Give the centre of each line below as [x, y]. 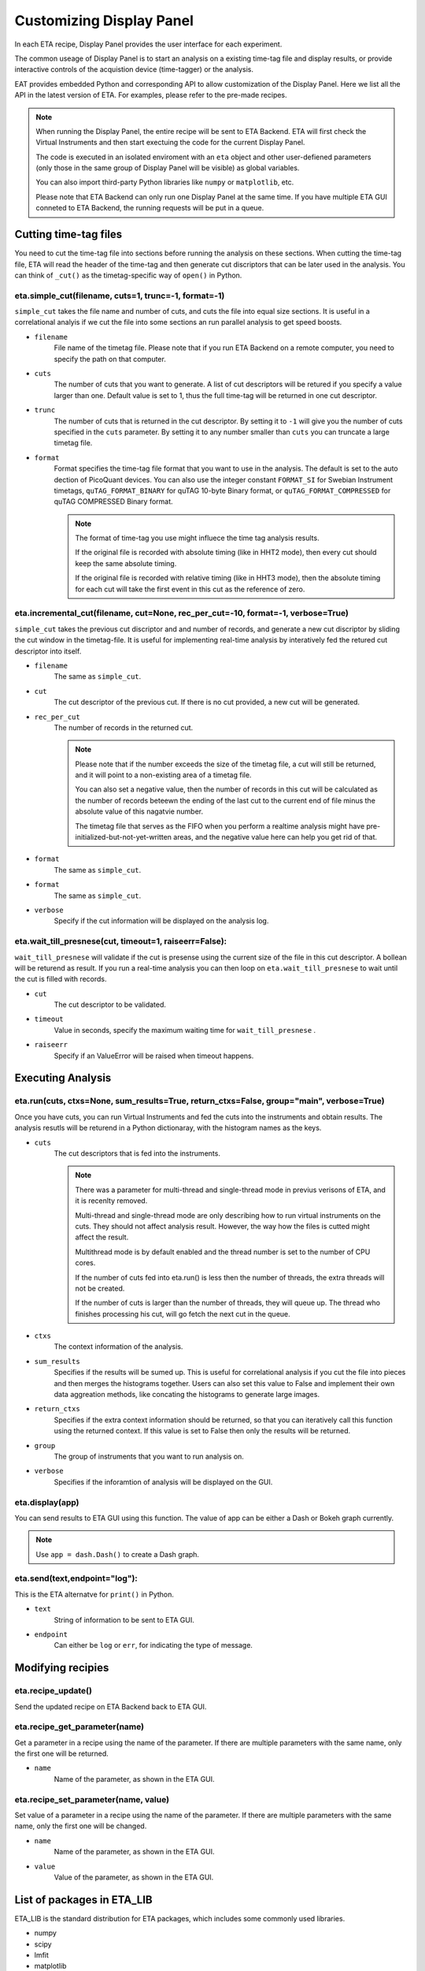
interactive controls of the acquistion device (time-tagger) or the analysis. [134, 69]
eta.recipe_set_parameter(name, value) [92, 1799]
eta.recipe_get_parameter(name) [79, 1727]
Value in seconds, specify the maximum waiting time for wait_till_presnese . [185, 1030]
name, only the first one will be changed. [81, 1826]
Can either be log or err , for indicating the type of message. [153, 1645]
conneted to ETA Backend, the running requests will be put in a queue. [150, 208]
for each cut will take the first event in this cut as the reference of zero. [190, 589]
